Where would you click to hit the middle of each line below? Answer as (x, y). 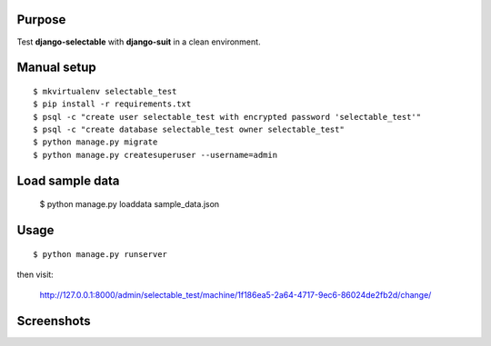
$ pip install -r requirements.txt (112, 104)
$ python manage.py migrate (95, 142)
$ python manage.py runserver (100, 254)
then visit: (35, 275)
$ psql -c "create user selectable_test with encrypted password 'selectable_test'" (227, 117)
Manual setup (57, 68)
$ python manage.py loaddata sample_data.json (130, 204)
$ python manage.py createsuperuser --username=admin (155, 155)
